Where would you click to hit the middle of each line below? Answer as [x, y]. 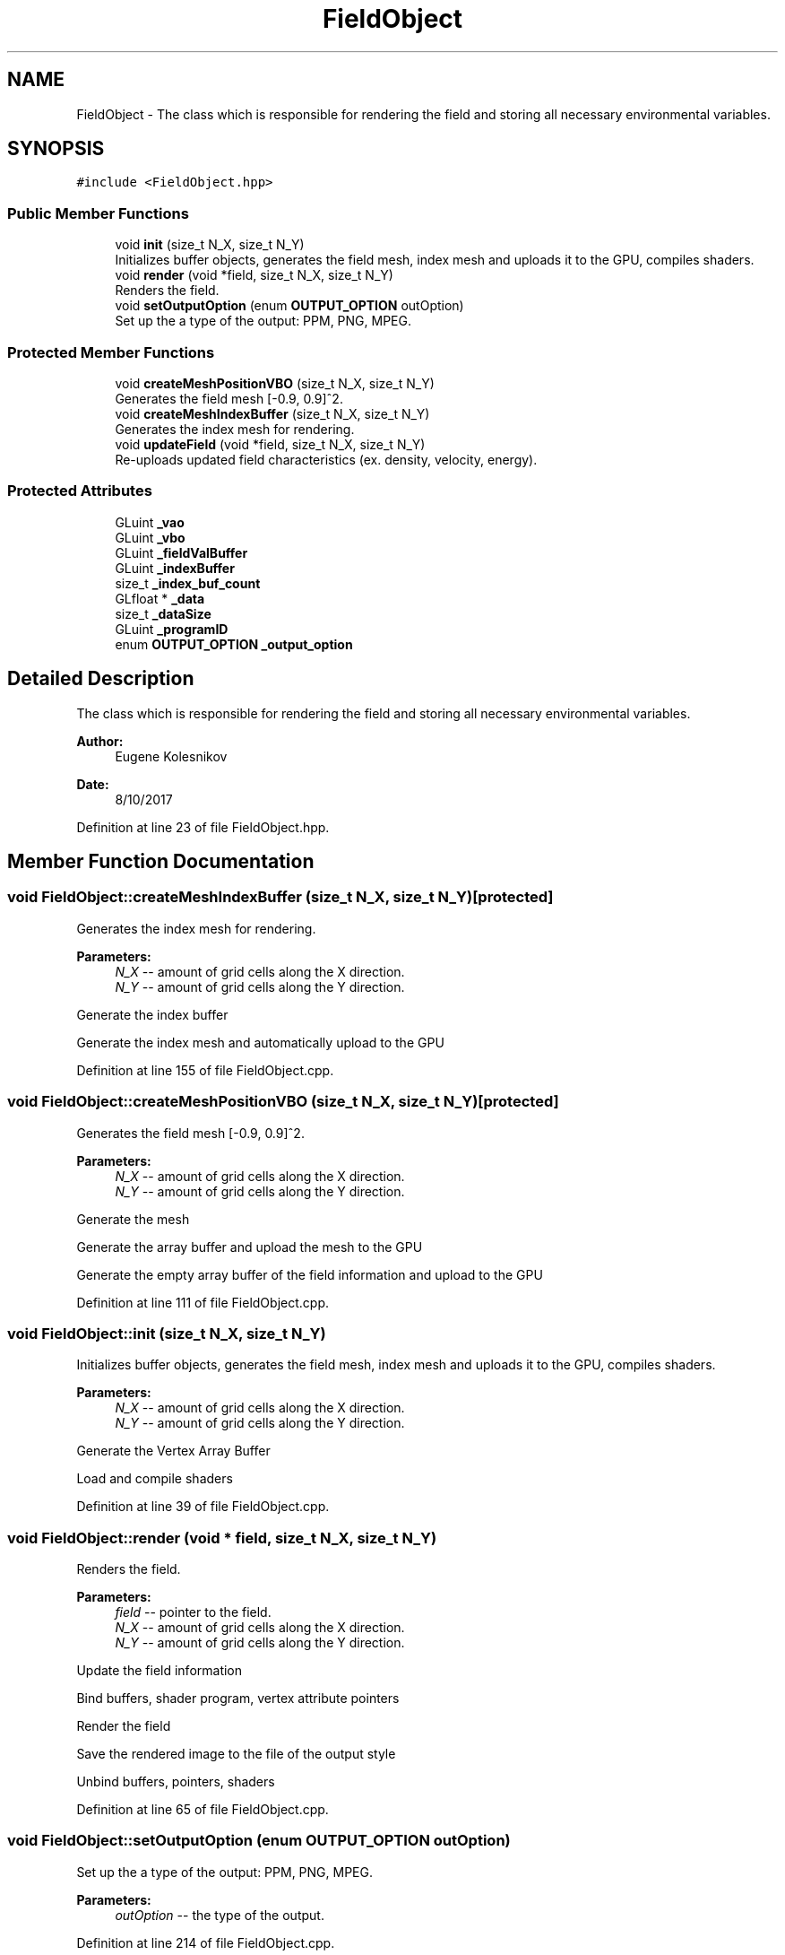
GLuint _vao [150, 522]
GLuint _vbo [150, 537]
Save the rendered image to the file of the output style [236, 1754]
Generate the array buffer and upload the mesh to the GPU [250, 1247]
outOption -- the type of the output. [220, 1915]
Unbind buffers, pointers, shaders [176, 1781]
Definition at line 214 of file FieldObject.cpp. [206, 1942]
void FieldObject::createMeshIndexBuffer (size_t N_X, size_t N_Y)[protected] [280, 897]
